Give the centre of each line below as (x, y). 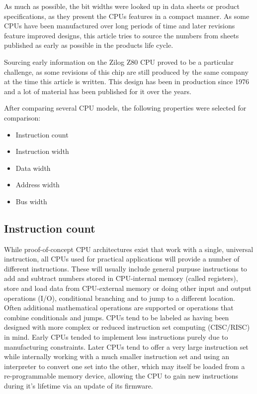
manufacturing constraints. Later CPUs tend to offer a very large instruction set (126, 346)
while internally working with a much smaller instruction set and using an (117, 356)
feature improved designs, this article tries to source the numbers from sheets (122, 35)
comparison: (22, 117)
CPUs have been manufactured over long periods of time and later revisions (120, 26)
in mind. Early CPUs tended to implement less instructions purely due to (116, 337)
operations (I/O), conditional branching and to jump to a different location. (120, 298)
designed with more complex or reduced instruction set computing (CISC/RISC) (127, 327)
